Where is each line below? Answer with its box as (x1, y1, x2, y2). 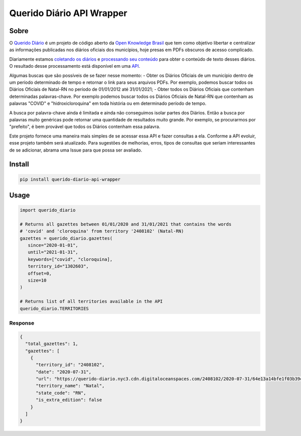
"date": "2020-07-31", (36, 369, 92, 375)
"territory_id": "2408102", (36, 362, 105, 368)
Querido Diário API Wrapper (9, 8, 127, 19)
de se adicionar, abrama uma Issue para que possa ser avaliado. (9, 147, 142, 153)
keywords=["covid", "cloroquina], (28, 256, 113, 262)
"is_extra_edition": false (36, 397, 102, 403)
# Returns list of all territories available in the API (20, 299, 163, 305)
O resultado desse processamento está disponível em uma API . (9, 63, 140, 69)
